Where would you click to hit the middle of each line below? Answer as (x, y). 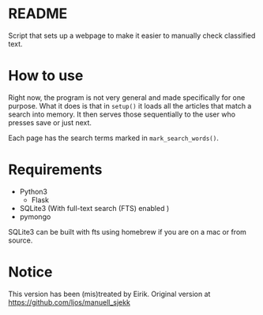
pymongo (35, 217)
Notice (30, 272)
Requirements (55, 170)
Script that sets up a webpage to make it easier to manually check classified (132, 35)
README (38, 14)
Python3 (33, 191)
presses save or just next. (50, 122)
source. (21, 240)
